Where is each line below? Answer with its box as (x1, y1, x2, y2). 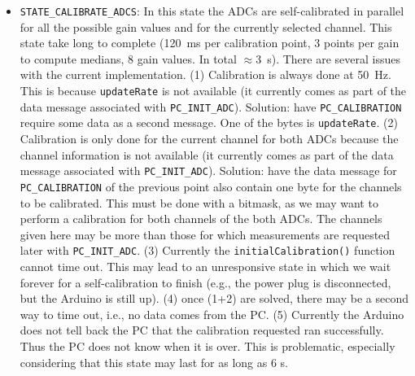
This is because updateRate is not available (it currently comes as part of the (20, 82, 407, 99)
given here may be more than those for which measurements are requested (20, 225, 391, 243)
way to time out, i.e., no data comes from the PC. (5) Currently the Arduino (20, 305, 404, 322)
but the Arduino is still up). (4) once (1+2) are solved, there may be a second (20, 290, 408, 307)
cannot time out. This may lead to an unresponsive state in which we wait (20, 257, 391, 274)
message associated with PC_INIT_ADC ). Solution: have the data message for (20, 162, 397, 179)
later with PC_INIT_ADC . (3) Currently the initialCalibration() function (20, 242, 395, 259)
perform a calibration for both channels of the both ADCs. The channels (20, 210, 382, 227)
